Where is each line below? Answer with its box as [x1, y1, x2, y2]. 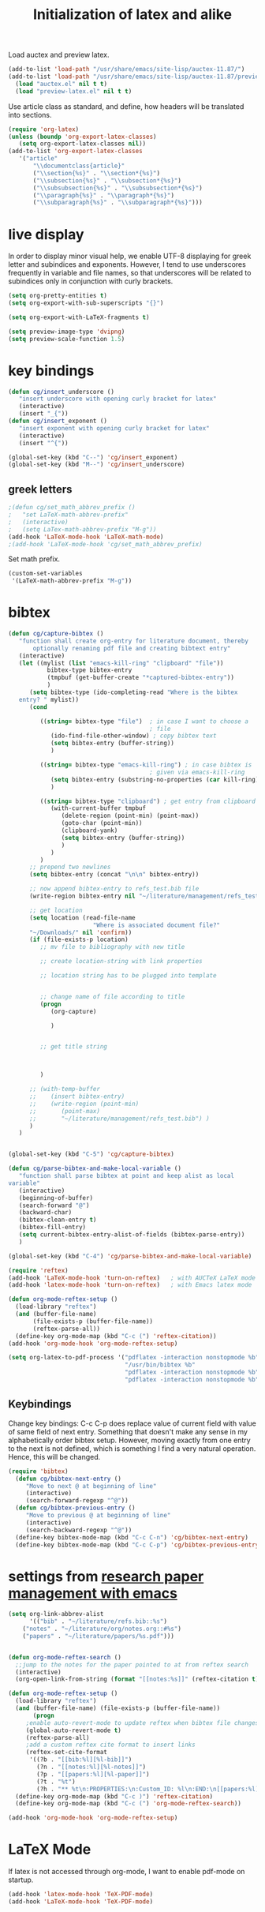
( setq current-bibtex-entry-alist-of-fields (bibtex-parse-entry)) [18, 1231, 245, 1239]
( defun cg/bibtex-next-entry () [15, 1475, 122, 1483]
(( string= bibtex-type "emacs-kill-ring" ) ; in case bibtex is [39, 761, 252, 769]
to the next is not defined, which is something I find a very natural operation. [8, 1443, 256, 1453]
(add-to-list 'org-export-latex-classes [8, 148, 144, 156]
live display [8, 225, 84, 243]
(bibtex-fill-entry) [18, 1224, 87, 1232]
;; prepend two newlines [28, 863, 111, 872]
